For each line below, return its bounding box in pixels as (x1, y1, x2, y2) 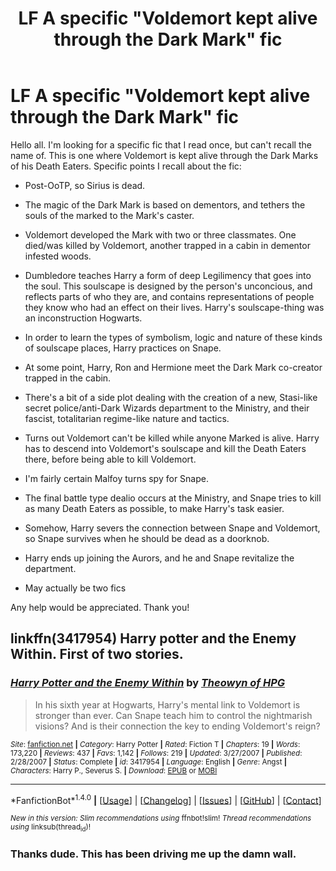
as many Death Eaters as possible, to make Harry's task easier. (24, 502, 285, 514)
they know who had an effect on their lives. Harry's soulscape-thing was (24, 301, 325, 313)
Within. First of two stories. (10, 646, 184, 663)
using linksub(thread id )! (10, 822, 91, 834)
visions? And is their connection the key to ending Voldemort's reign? (34, 720, 321, 732)
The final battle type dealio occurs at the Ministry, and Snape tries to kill (24, 492, 322, 504)
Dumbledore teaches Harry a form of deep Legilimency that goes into (24, 269, 312, 281)
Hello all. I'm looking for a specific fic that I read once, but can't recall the (10, 138, 312, 151)
